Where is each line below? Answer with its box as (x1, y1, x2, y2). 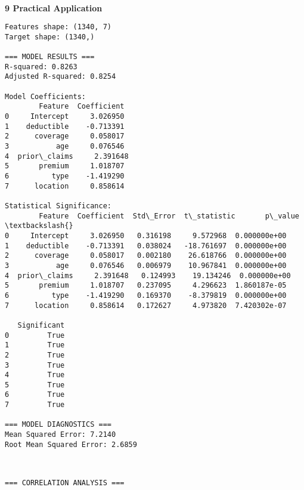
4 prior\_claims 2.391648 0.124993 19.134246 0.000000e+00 (5, 271, 291, 280)
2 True (5, 350, 65, 359)
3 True (5, 360, 65, 369)
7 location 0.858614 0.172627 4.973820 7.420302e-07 (5, 301, 287, 310)
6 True (5, 390, 65, 399)
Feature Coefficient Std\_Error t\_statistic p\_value (39, 211, 299, 220)
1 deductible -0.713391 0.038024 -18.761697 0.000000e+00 (5, 241, 287, 250)
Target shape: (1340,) (5, 32, 95, 41)
